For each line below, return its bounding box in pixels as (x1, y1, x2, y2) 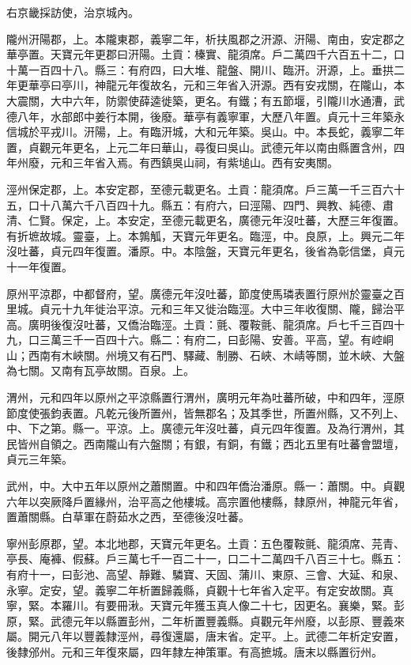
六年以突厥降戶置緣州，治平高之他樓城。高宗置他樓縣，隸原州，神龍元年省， (6, 493, 405, 509)
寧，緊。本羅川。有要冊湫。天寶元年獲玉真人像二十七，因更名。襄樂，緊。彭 (6, 597, 405, 614)
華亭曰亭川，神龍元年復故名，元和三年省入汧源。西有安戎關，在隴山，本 (28, 77, 405, 93)
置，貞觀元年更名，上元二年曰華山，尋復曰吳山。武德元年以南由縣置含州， (6, 138, 394, 155)
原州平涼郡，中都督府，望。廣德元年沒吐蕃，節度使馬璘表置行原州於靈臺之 (6, 285, 394, 301)
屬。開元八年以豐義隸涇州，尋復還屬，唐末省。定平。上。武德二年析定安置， (6, 628, 405, 644)
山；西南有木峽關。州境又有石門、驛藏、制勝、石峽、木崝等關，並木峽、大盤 (6, 346, 405, 363)
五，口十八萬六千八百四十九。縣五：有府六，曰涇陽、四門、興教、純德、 (6, 196, 383, 213)
